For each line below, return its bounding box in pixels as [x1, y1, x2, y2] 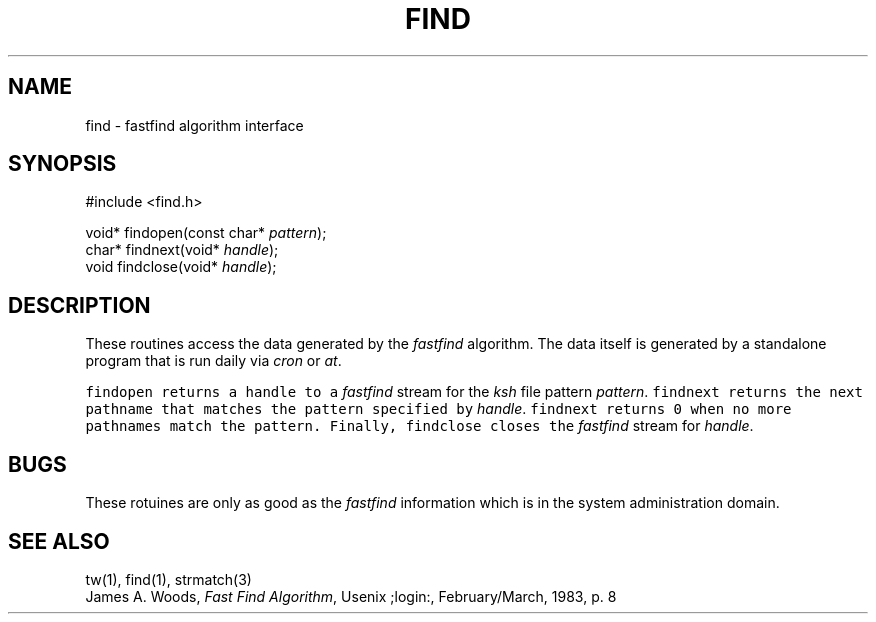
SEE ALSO [8, 528, 110, 554]
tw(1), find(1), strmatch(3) [85, 570, 252, 588]
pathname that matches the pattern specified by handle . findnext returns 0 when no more [85, 400, 792, 418]
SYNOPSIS [8, 151, 117, 177]
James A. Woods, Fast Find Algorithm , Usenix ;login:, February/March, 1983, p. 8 [85, 587, 617, 605]
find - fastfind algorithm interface [85, 116, 304, 134]
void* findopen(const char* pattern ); [85, 224, 327, 242]
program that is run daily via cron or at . [85, 352, 342, 370]
